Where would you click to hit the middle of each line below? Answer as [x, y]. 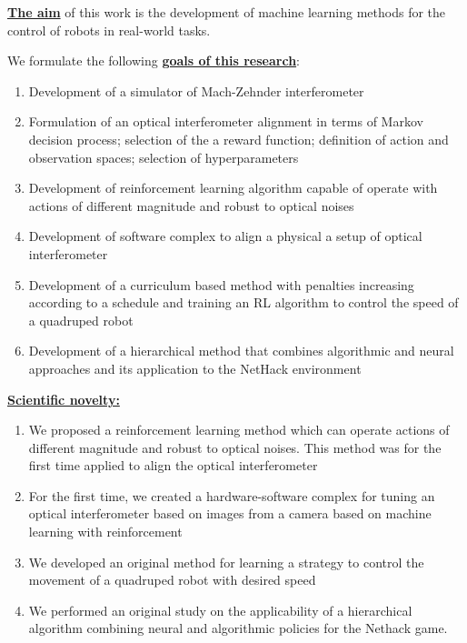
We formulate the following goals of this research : [154, 60]
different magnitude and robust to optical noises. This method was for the [235, 447]
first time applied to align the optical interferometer [173, 465]
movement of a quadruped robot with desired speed [172, 580]
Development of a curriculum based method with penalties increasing [221, 284]
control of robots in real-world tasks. [109, 30]
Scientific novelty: [64, 399]
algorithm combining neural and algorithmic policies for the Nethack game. [238, 628]
